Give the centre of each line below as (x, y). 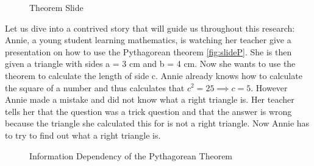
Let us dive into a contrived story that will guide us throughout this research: (150, 28)
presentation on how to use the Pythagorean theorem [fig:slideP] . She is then (148, 51)
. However (269, 87)
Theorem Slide (56, 7)
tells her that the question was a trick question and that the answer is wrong (148, 111)
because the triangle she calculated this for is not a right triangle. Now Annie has (157, 123)
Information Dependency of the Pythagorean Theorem (131, 155)
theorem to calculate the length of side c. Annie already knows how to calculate (154, 75)
